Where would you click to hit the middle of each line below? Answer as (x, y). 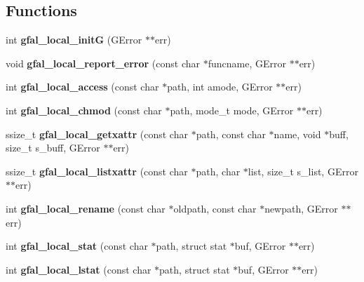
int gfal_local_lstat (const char (79, 269)
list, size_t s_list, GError (303, 171)
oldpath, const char (215, 208)
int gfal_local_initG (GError (74, 40)
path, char (218, 171)
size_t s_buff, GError (53, 148)
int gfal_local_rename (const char (86, 208)
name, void (297, 134)
